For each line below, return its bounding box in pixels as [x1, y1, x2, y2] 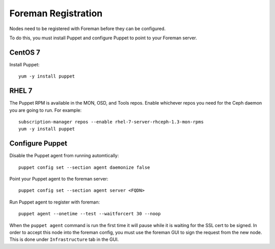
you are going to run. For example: [9, 107, 82, 113]
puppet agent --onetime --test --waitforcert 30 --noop [18, 211, 161, 217]
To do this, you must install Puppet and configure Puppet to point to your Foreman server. [9, 35, 197, 41]
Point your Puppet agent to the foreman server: [9, 176, 108, 182]
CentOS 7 [9, 48, 40, 57]
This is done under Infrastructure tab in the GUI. [9, 236, 119, 242]
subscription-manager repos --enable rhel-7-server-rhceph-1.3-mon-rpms [18, 119, 204, 124]
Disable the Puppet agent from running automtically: [9, 153, 119, 159]
